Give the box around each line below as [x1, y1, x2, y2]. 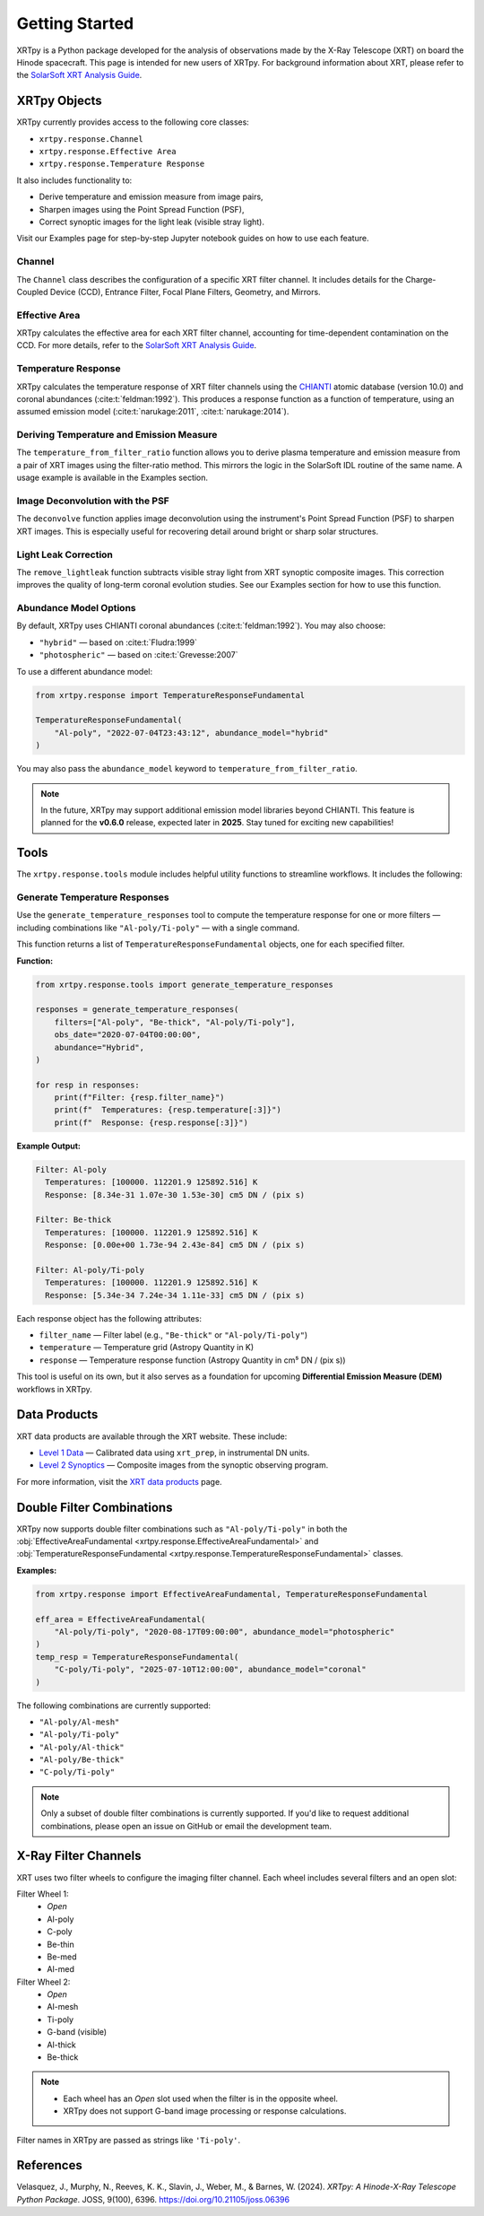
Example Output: [16, 1140, 81, 1151]
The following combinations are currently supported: [16, 1700, 211, 1711]
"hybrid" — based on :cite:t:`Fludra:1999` [39, 637, 197, 648]
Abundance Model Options [16, 602, 136, 615]
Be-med [47, 1951, 77, 1962]
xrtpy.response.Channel [39, 134, 143, 144]
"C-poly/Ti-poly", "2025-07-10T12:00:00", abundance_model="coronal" [54, 1664, 367, 1675]
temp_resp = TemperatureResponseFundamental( [35, 1652, 239, 1662]
